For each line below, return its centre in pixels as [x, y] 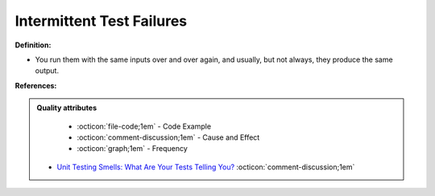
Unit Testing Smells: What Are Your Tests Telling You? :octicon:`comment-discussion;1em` [206, 167]
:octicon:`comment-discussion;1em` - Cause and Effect [168, 137]
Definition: [33, 45]
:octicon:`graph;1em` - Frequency [133, 149]
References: [36, 85]
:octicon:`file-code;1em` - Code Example [144, 126]
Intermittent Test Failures [101, 21]
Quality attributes [66, 108]
